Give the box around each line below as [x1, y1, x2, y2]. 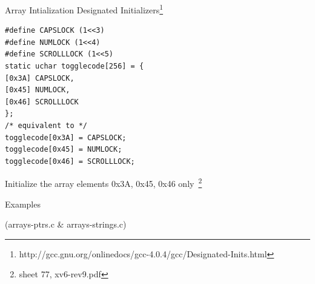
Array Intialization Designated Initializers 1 [5, 2, 164, 16]
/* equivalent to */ [5, 121, 88, 130]
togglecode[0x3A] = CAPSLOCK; [5, 133, 127, 142]
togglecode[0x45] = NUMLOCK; [5, 145, 122, 154]
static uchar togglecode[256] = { [5, 62, 144, 71]
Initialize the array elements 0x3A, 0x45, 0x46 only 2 [5, 175, 202, 190]
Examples [5, 197, 41, 210]
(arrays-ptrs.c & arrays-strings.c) [5, 218, 127, 231]
